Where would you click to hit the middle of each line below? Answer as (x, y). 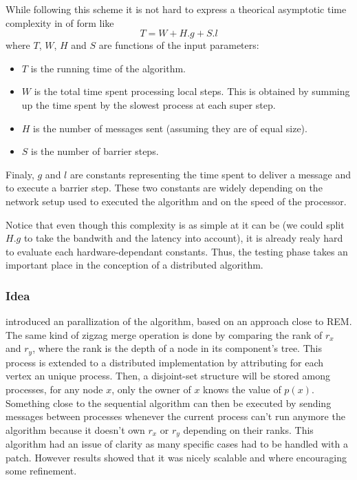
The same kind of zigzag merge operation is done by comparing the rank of (164, 334)
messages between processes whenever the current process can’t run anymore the (175, 416)
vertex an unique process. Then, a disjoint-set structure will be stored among (168, 376)
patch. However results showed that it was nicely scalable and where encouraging (176, 457)
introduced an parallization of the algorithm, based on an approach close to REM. (179, 321)
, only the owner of (151, 389)
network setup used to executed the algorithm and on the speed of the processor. (176, 201)
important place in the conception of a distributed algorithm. (134, 265)
